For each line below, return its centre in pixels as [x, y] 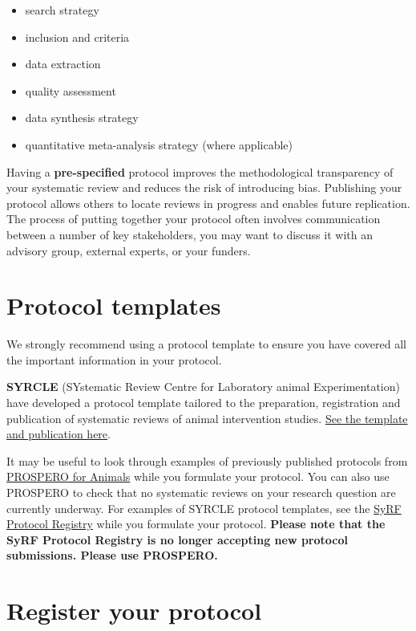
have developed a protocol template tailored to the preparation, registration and [204, 403]
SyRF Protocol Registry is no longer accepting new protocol [177, 539]
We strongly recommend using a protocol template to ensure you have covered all [206, 344]
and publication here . [59, 434]
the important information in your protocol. [114, 359]
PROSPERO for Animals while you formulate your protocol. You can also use [198, 476]
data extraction [63, 64]
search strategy [62, 10]
